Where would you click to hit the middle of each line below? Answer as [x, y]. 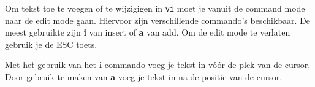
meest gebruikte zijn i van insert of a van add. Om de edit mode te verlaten [148, 32]
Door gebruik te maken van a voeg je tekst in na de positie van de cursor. [144, 77]
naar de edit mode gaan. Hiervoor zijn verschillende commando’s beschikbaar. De [158, 20]
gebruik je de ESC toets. [51, 44]
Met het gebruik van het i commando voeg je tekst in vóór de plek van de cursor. [158, 65]
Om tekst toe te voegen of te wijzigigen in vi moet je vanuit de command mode [155, 8]
